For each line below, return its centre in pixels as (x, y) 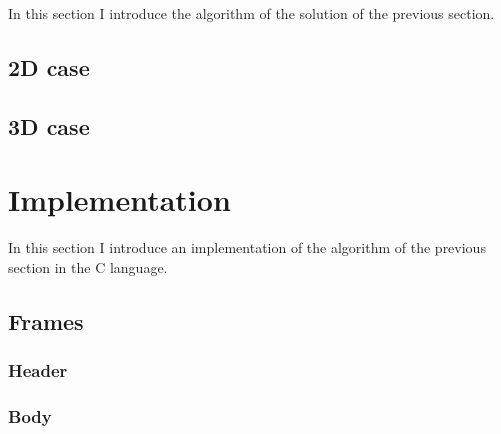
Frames (46, 320)
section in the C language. (88, 266)
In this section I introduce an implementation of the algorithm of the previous (247, 247)
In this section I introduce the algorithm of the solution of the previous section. (251, 13)
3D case (49, 125)
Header (38, 370)
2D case (49, 66)
